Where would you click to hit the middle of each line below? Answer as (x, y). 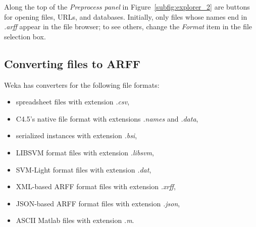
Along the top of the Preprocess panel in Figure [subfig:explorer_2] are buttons (127, 7)
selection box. (25, 36)
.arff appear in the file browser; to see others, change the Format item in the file (128, 26)
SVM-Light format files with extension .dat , (84, 169)
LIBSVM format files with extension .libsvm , (85, 152)
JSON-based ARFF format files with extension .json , (98, 203)
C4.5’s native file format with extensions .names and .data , (107, 118)
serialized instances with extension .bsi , (76, 135)
